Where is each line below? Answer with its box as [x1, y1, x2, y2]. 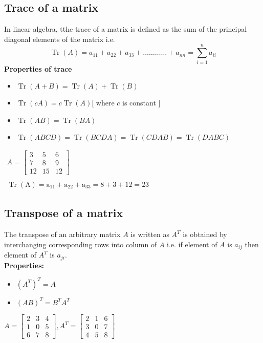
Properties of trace [4, 63, 72, 74]
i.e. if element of [167, 239, 217, 249]
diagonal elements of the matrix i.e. [4, 33, 115, 44]
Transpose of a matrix [4, 205, 123, 221]
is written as [130, 229, 169, 240]
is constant [122, 97, 156, 108]
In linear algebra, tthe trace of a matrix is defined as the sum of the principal [4, 24, 247, 34]
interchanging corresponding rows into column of [4, 239, 157, 249]
